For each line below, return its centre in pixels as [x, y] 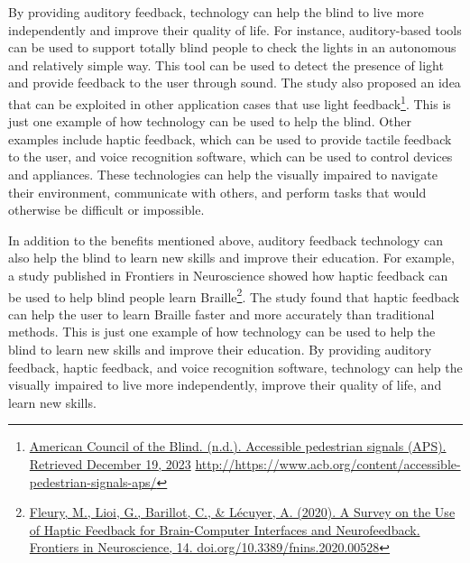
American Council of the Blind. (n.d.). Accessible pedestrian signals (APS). [238, 446]
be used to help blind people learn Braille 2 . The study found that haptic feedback [234, 295]
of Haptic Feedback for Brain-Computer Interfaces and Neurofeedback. [225, 529]
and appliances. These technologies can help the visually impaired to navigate [223, 174]
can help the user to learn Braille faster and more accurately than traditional [221, 314]
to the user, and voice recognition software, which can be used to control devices [230, 157]
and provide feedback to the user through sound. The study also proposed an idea [235, 83]
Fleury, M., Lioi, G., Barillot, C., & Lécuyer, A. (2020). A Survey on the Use [242, 512]
